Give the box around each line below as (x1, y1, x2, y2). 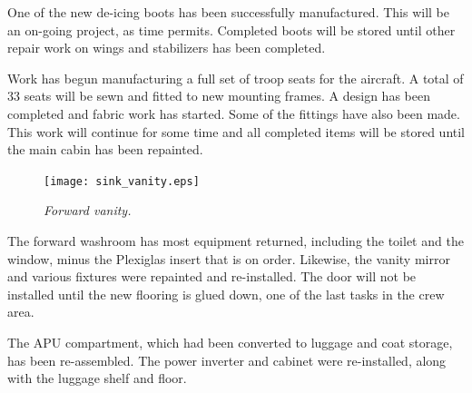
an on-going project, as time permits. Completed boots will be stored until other (7, 20, 456, 39)
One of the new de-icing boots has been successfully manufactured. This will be (7, 3, 449, 21)
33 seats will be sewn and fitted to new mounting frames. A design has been (7, 86, 430, 105)
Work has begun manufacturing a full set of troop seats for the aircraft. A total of (7, 68, 464, 87)
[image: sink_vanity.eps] (44, 174, 200, 188)
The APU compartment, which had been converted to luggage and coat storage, (7, 332, 453, 351)
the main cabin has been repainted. (7, 140, 203, 159)
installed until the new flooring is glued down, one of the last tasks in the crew (7, 284, 445, 303)
